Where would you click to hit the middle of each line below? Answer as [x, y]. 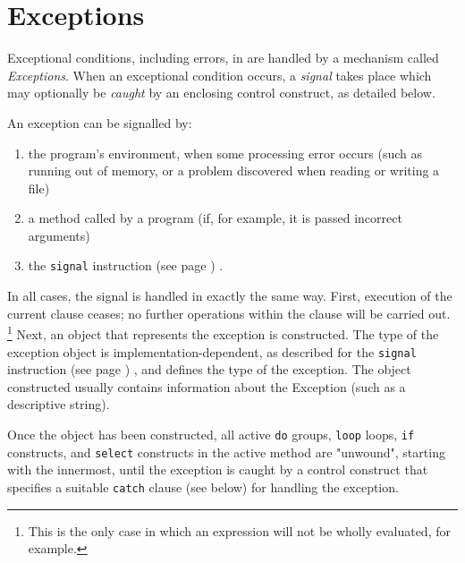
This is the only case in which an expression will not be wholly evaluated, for [239, 530]
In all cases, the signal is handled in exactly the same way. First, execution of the [230, 296]
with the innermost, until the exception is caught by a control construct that [218, 469]
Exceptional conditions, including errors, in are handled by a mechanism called [223, 58]
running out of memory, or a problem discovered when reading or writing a [234, 171]
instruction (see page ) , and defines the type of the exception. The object [209, 369]
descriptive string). [59, 404]
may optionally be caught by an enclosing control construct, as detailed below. [221, 93]
